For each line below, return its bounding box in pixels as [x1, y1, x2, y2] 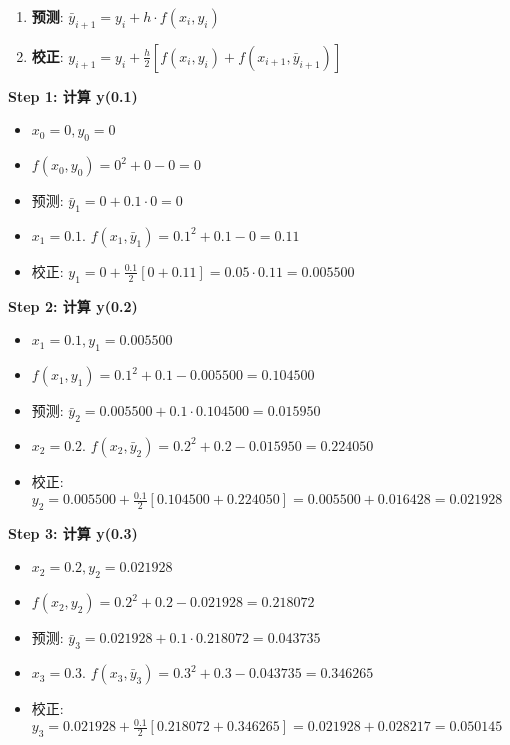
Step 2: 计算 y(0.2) [8, 295, 138, 316]
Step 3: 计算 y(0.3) [8, 522, 138, 543]
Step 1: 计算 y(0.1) [8, 85, 138, 106]
